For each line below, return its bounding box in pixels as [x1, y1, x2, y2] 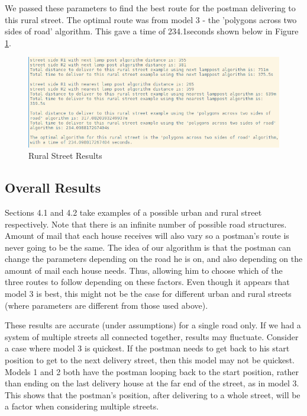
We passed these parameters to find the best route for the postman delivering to [5, 2, 296, 14]
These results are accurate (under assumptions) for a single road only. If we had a [5, 319, 301, 331]
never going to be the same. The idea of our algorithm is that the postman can [5, 241, 291, 253]
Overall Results [5, 178, 101, 197]
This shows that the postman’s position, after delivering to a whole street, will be [5, 388, 300, 401]
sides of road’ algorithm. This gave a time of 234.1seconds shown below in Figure [5, 25, 299, 37]
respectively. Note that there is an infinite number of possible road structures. [5, 217, 287, 230]
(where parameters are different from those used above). [5, 299, 208, 311]
